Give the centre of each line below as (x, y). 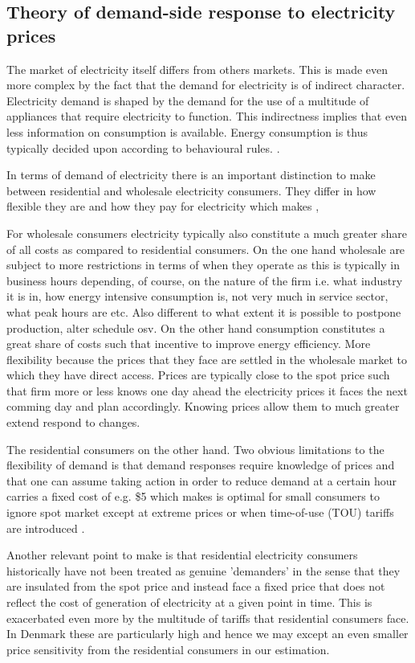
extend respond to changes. (73, 422)
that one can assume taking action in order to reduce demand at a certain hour (202, 480)
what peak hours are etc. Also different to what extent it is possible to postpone (204, 311)
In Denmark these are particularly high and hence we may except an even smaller (207, 634)
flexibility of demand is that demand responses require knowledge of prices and (201, 465)
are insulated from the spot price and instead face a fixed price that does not (196, 586)
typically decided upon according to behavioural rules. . (143, 147)
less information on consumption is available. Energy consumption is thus (187, 131)
